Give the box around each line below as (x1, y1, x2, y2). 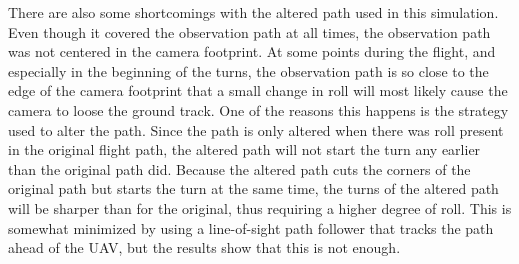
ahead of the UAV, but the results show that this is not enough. (8, 237, 401, 258)
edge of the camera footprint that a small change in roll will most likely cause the (8, 80, 508, 101)
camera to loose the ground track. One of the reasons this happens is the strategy (8, 99, 509, 120)
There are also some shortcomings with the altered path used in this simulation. (8, 2, 499, 22)
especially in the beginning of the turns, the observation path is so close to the (8, 60, 489, 81)
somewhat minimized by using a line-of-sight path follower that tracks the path (8, 217, 494, 238)
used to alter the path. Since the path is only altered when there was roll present (8, 119, 504, 140)
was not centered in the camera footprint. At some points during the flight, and (8, 41, 496, 62)
